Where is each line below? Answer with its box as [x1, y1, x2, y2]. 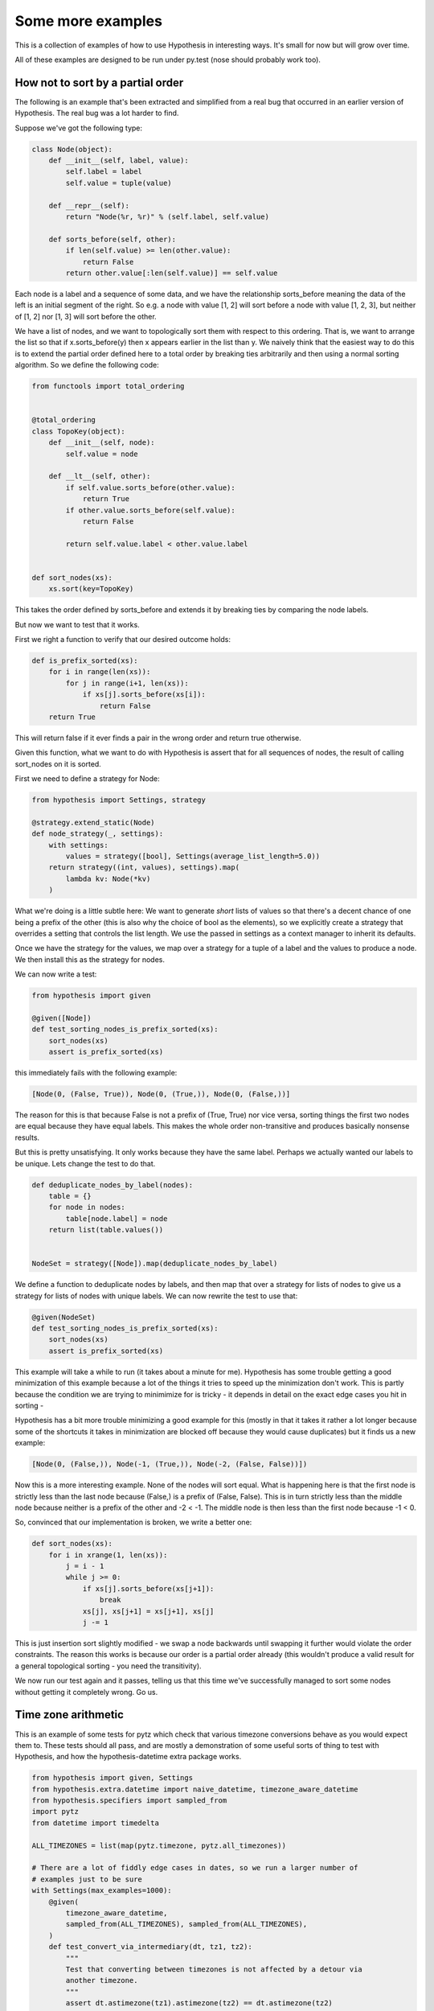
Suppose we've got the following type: [14, 123, 143, 133]
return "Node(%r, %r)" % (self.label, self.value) [65, 212, 269, 221]
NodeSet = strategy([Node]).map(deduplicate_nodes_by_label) [31, 1259, 278, 1269]
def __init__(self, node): [48, 438, 156, 447]
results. [14, 1133, 40, 1142]
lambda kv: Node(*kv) [65, 874, 151, 883]
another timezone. [65, 1976, 138, 1985]
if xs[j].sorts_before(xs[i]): [82, 690, 207, 699]
